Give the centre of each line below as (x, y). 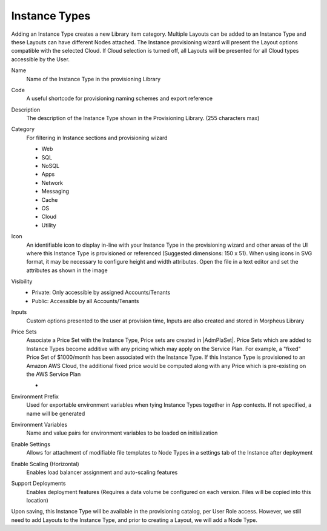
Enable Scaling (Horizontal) (45, 464)
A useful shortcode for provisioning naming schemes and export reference (120, 99)
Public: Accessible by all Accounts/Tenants (85, 301)
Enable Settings (31, 444)
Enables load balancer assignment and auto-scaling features (102, 472)
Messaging (55, 192)
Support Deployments (38, 483)
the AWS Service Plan (54, 374)
